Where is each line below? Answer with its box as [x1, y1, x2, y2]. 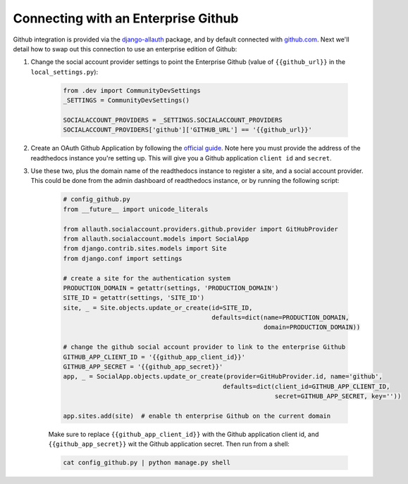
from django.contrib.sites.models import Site [63, 245, 227, 253]
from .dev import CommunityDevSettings [63, 87, 201, 94]
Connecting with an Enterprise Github [13, 11, 239, 26]
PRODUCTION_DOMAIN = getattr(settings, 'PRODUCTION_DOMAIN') [63, 284, 279, 292]
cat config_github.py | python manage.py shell [63, 459, 230, 467]
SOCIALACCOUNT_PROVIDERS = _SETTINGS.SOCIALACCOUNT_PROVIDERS [63, 116, 283, 124]
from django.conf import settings [63, 254, 183, 262]
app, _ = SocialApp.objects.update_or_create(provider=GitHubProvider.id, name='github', [63, 373, 383, 381]
